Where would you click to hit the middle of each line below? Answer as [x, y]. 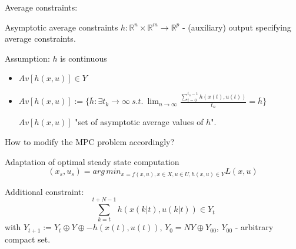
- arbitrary [254, 227]
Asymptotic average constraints [61, 27]
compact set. [28, 239]
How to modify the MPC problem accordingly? [90, 142]
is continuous [84, 58]
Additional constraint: [44, 191]
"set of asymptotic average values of [139, 122]
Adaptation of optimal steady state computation [92, 161]
